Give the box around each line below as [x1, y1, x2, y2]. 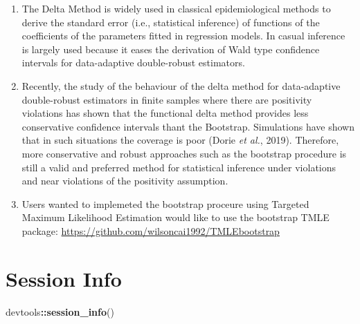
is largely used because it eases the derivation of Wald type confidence [21, 41, 320, 56]
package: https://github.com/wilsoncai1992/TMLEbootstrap [21, 223, 280, 238]
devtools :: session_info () [6, 304, 114, 318]
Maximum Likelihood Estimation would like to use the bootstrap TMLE [21, 210, 330, 225]
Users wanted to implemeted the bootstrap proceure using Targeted [21, 196, 309, 211]
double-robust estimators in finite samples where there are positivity [21, 92, 312, 106]
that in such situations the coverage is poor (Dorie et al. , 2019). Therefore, [21, 133, 339, 147]
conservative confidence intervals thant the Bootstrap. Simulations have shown [21, 119, 354, 133]
